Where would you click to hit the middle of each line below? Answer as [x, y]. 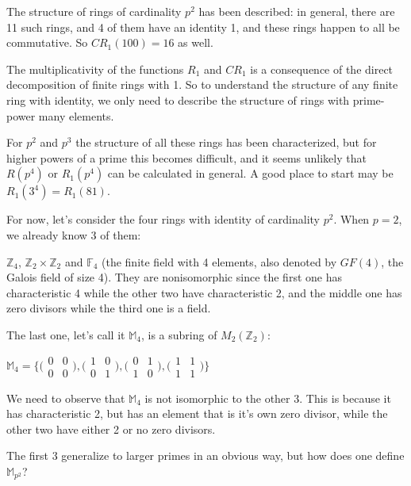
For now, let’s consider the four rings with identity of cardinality [163, 219]
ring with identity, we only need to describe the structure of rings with [178, 99]
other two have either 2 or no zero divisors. [111, 429]
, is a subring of [179, 334]
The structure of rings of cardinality [94, 11]
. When [351, 219]
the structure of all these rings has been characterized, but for [226, 142]
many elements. [76, 115]
